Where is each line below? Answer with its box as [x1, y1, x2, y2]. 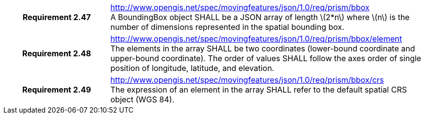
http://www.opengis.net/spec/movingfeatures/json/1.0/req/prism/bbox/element [110, 34, 402, 44]
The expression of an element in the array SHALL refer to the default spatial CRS [110, 85, 407, 94]
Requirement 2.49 [22, 85, 91, 94]
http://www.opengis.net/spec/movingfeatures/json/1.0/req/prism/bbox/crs [110, 75, 384, 85]
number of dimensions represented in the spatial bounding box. [110, 22, 345, 32]
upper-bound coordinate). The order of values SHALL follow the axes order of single [110, 53, 422, 63]
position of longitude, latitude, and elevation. [110, 63, 274, 73]
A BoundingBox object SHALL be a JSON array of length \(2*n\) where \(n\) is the [110, 12, 410, 22]
